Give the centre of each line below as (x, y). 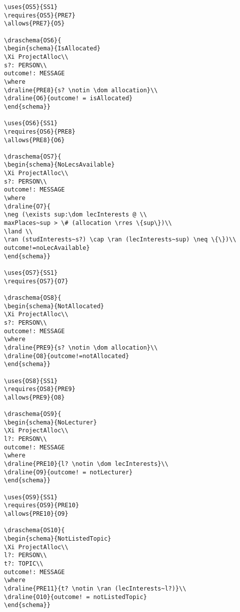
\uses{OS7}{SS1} (31, 273)
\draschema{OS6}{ (33, 40)
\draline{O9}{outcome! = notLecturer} (68, 472)
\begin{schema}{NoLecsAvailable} (59, 165)
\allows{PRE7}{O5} (34, 24)
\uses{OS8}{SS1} (31, 381)
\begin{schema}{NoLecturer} (51, 422)
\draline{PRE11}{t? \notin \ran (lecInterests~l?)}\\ (95, 588)
